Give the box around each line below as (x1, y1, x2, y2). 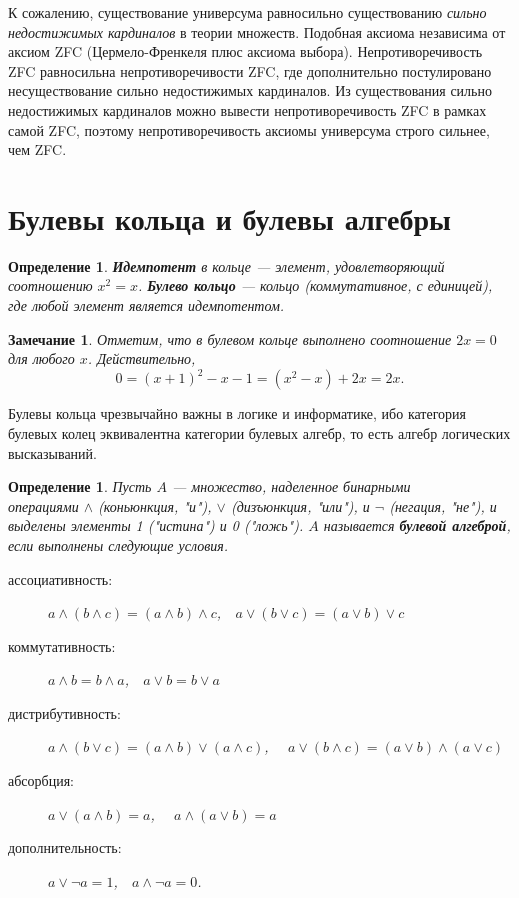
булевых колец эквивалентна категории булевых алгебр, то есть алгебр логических (8, 422, 511, 443)
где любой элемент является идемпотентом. (8, 295, 285, 316)
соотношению (8, 275, 93, 296)
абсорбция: (8, 770, 74, 791)
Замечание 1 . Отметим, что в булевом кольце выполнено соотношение (8, 328, 452, 349)
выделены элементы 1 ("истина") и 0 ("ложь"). (8, 515, 304, 536)
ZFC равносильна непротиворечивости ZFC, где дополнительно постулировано (8, 60, 492, 81)
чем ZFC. (8, 139, 67, 160)
